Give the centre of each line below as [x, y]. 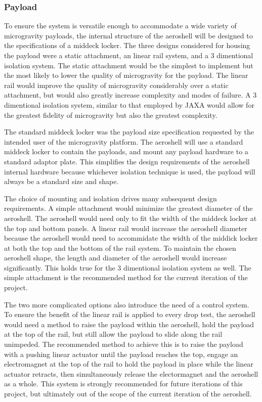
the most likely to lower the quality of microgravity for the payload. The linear [126, 75]
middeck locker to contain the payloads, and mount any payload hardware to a [126, 151]
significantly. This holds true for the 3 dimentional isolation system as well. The [128, 267]
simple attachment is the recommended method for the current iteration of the [126, 277]
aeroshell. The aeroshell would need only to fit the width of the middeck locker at [130, 218]
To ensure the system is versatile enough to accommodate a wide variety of [120, 26]
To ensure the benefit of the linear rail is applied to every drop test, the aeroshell [130, 314]
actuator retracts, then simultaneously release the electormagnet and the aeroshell [131, 373]
